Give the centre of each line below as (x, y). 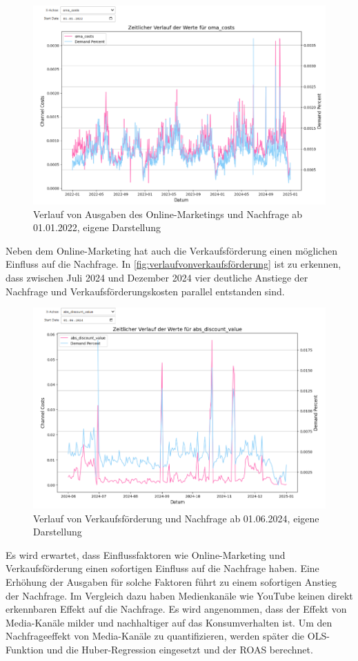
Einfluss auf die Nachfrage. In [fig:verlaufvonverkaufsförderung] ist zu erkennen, (173, 264)
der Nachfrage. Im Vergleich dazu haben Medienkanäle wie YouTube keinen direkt (179, 595)
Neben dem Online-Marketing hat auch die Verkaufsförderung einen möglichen (171, 250)
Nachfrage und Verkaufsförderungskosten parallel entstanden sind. (145, 291)
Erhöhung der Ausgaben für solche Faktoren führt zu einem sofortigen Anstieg (171, 582)
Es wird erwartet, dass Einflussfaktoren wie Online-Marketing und (146, 554)
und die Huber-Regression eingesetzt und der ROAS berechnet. (180, 649)
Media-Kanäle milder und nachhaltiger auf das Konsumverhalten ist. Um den (169, 622)
